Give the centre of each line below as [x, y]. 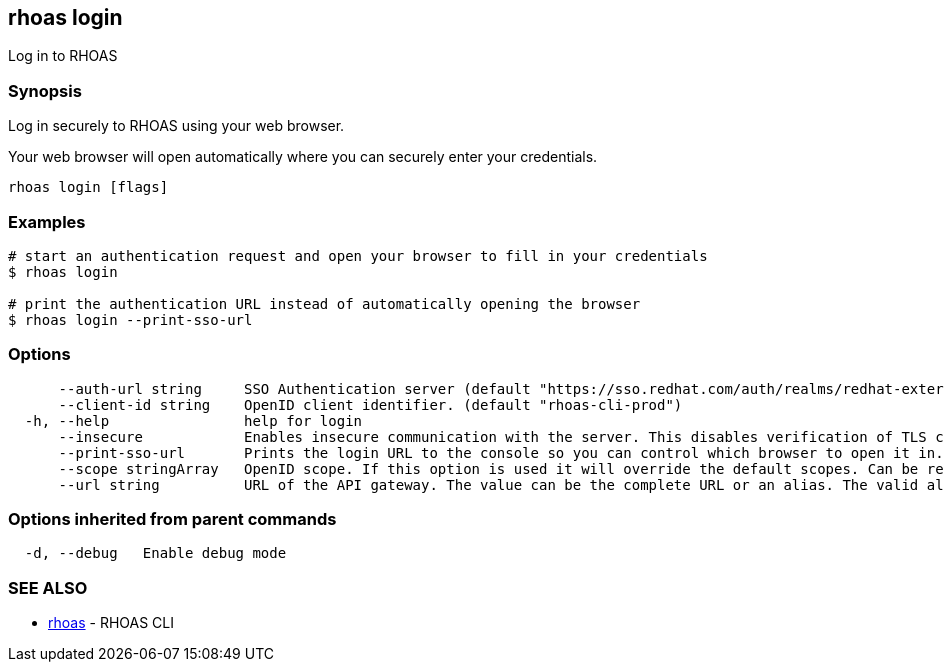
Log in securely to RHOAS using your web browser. [176, 126]
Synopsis [45, 90]
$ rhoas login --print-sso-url [130, 319]
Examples [47, 221]
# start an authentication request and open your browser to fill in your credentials [358, 255]
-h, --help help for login [193, 420]
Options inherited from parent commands [172, 519]
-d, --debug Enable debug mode [155, 553]
